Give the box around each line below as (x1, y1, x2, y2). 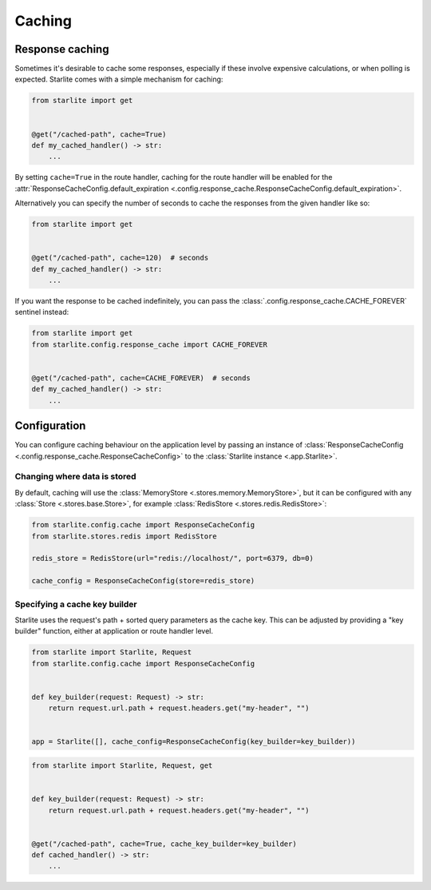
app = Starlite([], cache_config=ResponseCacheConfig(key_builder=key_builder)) (31, 737, 356, 746)
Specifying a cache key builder (14, 598, 137, 610)
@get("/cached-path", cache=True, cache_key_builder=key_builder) (31, 839, 297, 848)
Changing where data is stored (14, 471, 136, 483)
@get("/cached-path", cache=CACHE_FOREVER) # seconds (31, 374, 251, 383)
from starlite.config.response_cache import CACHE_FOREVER (31, 340, 267, 349)
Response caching (14, 42, 109, 56)
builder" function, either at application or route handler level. (14, 626, 214, 636)
